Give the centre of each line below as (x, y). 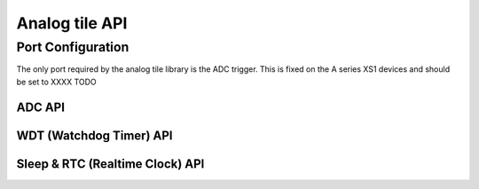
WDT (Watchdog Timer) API (94, 135)
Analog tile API (72, 23)
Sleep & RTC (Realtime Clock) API (110, 164)
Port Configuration (73, 47)
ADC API (41, 107)
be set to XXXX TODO (56, 82)
